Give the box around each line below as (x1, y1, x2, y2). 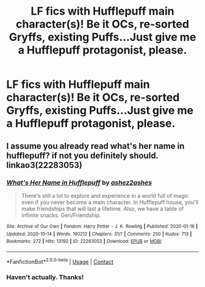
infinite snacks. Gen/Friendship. (21, 211, 102, 219)
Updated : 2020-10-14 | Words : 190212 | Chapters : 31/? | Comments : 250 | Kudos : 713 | (6, 231, 192, 237)
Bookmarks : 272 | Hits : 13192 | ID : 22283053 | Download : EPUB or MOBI (6, 238, 162, 245)
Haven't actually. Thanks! (6, 273, 84, 282)
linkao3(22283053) (6, 160, 82, 170)
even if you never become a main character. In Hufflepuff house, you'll (21, 198, 199, 206)
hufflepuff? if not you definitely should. (6, 150, 159, 161)
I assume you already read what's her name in (6, 140, 185, 151)
